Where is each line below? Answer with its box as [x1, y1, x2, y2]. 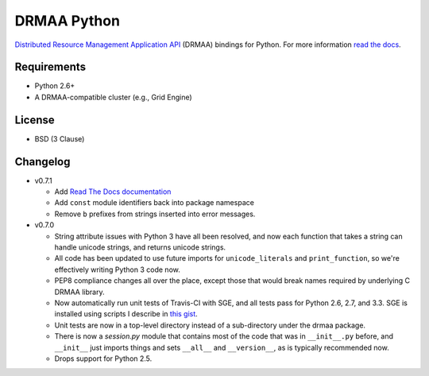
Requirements [14, 60, 87, 74]
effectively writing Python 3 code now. [54, 265, 180, 274]
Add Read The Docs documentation [54, 187, 172, 196]
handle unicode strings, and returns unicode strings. [54, 242, 226, 252]
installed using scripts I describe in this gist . [54, 309, 198, 319]
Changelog [14, 155, 71, 169]
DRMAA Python [14, 12, 121, 29]
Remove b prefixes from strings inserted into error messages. [54, 209, 256, 219]
